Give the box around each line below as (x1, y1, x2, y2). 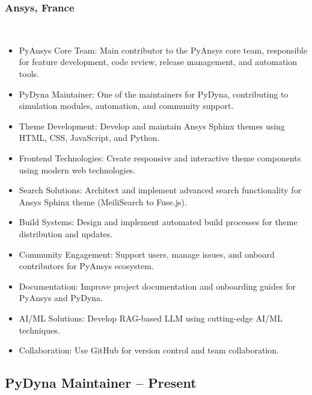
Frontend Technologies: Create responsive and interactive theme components (19, 151, 301, 164)
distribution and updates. (19, 227, 113, 240)
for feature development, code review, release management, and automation (19, 55, 298, 68)
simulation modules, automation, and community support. (19, 99, 234, 112)
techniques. (19, 323, 60, 336)
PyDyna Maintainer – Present (5, 373, 197, 392)
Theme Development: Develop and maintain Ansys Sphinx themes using (19, 119, 285, 132)
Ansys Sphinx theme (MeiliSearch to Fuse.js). (19, 195, 187, 208)
